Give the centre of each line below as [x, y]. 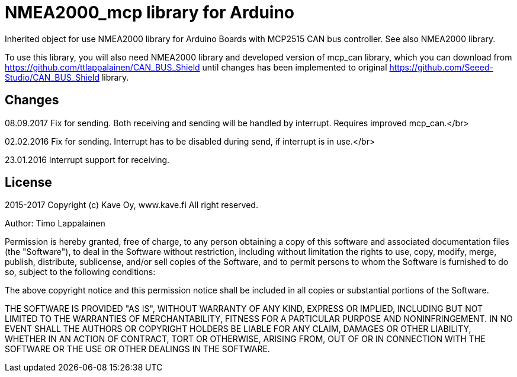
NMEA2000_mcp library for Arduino [150, 12]
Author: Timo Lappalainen [55, 223]
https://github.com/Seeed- [441, 67]
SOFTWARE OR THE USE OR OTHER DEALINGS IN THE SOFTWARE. [137, 349]
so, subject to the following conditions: [80, 272]
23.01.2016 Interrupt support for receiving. [87, 159]
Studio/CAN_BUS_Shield [52, 77]
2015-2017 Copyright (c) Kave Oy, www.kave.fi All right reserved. [131, 205]
